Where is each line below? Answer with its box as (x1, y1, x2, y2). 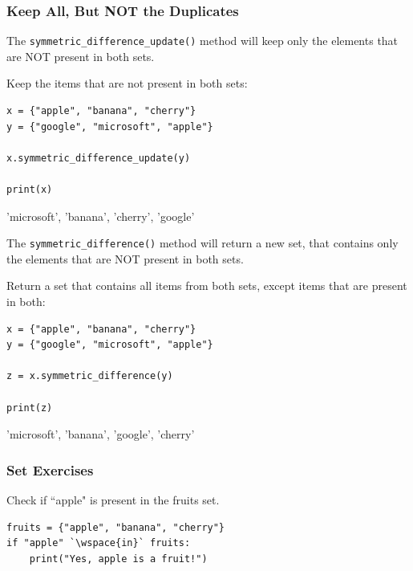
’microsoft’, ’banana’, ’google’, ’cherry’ (6, 426, 195, 443)
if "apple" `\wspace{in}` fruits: (6, 537, 191, 549)
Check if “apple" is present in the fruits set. (6, 491, 220, 508)
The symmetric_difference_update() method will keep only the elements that (6, 32, 399, 49)
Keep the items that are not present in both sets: (6, 75, 248, 92)
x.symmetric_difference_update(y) (6, 152, 191, 164)
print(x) (6, 184, 53, 196)
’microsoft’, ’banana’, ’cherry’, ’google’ (6, 207, 195, 224)
